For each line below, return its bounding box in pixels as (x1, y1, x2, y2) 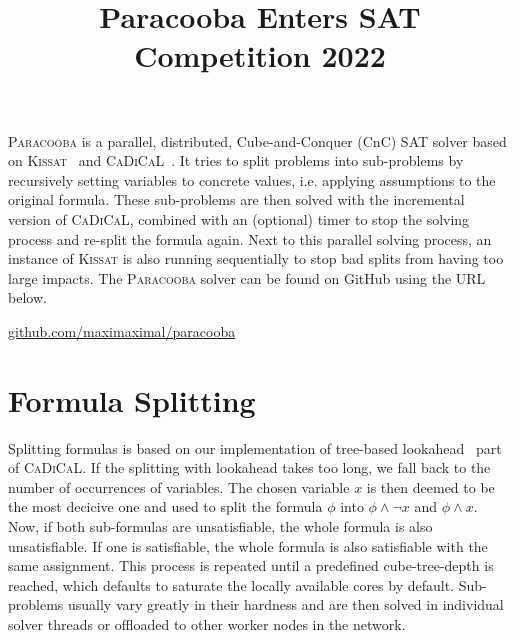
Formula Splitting (8, 379, 256, 420)
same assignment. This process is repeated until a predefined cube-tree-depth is (8, 555, 494, 576)
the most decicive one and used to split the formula (8, 496, 323, 517)
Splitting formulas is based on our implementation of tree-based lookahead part (8, 437, 502, 458)
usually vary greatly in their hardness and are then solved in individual (68, 594, 504, 615)
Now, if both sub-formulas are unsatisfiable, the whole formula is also (8, 516, 433, 536)
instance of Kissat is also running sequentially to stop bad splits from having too (8, 248, 504, 269)
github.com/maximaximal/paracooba (8, 320, 236, 341)
